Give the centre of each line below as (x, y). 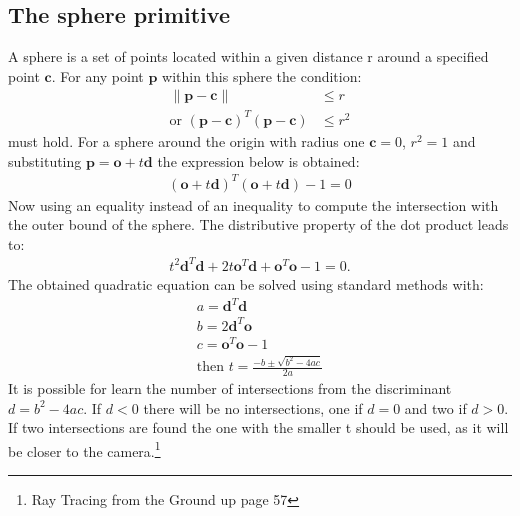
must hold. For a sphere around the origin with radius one (186, 140)
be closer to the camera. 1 (84, 449)
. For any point (97, 75)
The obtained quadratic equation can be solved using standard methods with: (246, 283)
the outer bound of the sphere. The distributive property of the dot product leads (258, 224)
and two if (435, 407)
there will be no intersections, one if (253, 407)
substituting (45, 160)
